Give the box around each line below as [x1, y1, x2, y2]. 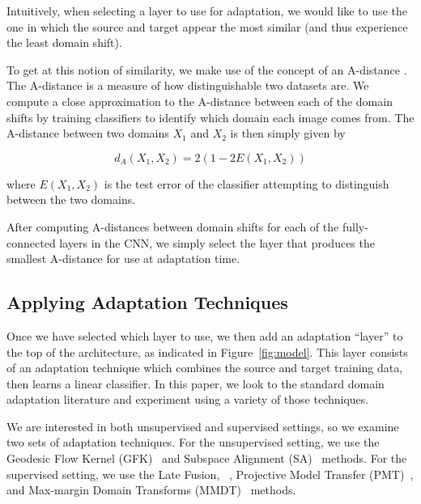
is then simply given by [230, 125, 346, 142]
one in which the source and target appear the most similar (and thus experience [6, 18, 408, 35]
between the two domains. [6, 191, 136, 208]
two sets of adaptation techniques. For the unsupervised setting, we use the [6, 434, 380, 451]
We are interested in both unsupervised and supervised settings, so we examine [6, 417, 399, 434]
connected [6, 234, 56, 251]
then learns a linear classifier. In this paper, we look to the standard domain [6, 375, 385, 392]
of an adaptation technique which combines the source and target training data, [6, 359, 403, 376]
